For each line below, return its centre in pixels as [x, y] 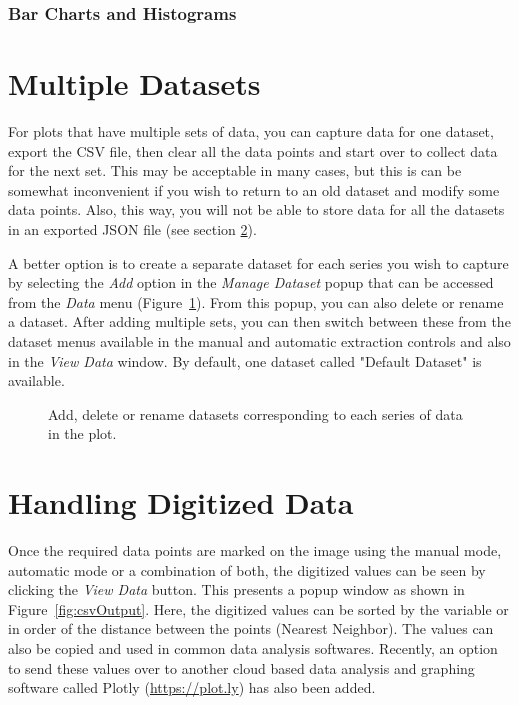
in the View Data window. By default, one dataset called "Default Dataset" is [245, 360]
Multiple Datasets [134, 83]
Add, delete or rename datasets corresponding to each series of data [255, 413]
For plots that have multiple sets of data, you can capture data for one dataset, [251, 130]
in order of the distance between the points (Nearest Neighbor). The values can [251, 628]
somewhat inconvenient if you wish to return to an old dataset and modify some [254, 189]
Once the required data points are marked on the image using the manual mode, [255, 550]
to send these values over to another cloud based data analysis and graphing [241, 667]
